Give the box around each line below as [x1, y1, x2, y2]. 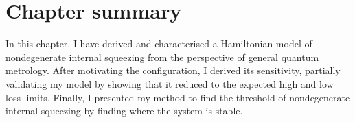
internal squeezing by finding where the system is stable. [5, 103, 243, 118]
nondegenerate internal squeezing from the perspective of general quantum [5, 49, 319, 64]
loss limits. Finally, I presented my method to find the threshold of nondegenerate [5, 90, 350, 104]
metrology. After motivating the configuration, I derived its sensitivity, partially [5, 63, 341, 77]
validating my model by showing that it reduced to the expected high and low [5, 76, 334, 90]
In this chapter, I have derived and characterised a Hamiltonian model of [5, 36, 312, 51]
